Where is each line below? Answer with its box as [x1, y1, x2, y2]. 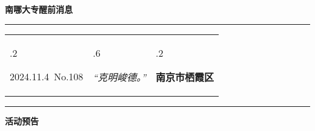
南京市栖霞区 [156, 69, 214, 84]
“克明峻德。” [93, 69, 147, 84]
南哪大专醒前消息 [5, 3, 73, 15]
